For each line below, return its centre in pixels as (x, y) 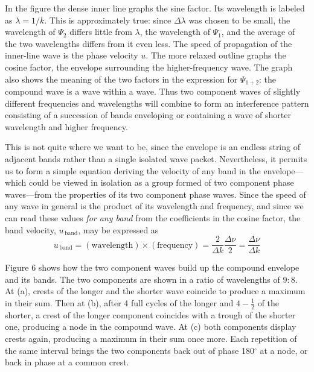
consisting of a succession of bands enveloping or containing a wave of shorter (148, 115)
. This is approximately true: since (108, 20)
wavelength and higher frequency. (66, 126)
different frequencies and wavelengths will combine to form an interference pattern (157, 103)
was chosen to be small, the (239, 20)
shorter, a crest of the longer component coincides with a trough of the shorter (150, 314)
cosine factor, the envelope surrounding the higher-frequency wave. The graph (149, 67)
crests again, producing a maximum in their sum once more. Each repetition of (151, 338)
